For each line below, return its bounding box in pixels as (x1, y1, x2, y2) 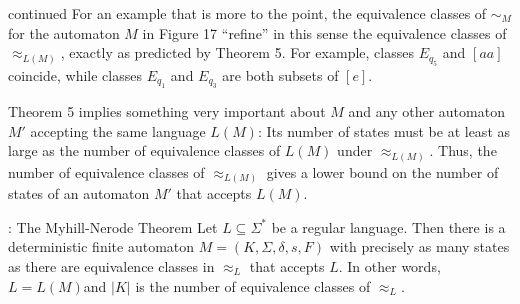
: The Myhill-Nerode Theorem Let (8, 216, 218, 237)
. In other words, (338, 256, 441, 276)
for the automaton (8, 22, 120, 43)
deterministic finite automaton (8, 236, 195, 257)
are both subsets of (222, 64, 339, 85)
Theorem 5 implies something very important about (8, 101, 326, 121)
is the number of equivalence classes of (135, 275, 371, 296)
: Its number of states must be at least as (257, 120, 511, 141)
